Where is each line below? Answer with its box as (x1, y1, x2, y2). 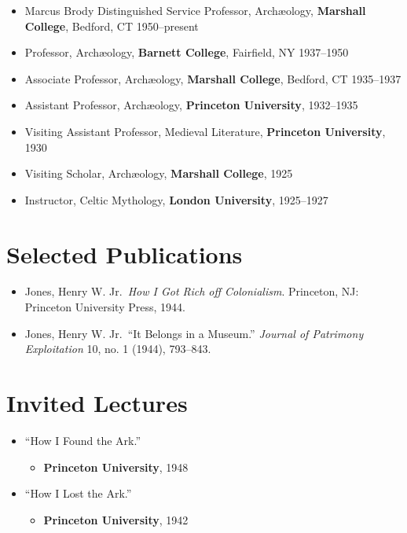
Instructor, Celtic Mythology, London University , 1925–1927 (24, 191, 328, 208)
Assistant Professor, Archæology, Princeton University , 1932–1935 (24, 97, 358, 113)
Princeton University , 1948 (43, 458, 189, 475)
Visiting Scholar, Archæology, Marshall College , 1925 (24, 165, 293, 182)
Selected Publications (6, 237, 243, 270)
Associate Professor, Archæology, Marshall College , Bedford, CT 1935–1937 (24, 70, 401, 86)
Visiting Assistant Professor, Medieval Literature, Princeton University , (24, 123, 386, 139)
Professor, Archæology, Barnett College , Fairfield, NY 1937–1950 (24, 44, 349, 61)
